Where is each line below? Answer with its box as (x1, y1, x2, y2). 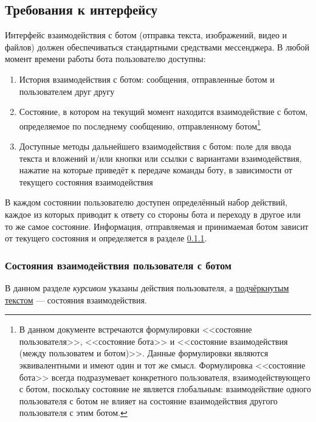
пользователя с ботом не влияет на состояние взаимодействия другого (19, 394, 278, 407)
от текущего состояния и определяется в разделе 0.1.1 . (5, 232, 207, 244)
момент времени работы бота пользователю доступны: (5, 52, 206, 65)
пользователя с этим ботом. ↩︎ (19, 406, 128, 419)
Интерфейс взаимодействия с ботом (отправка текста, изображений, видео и (5, 29, 287, 41)
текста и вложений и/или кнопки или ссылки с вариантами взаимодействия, (19, 151, 302, 164)
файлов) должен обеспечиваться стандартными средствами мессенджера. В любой (5, 40, 310, 53)
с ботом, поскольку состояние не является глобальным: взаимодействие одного (19, 382, 311, 395)
